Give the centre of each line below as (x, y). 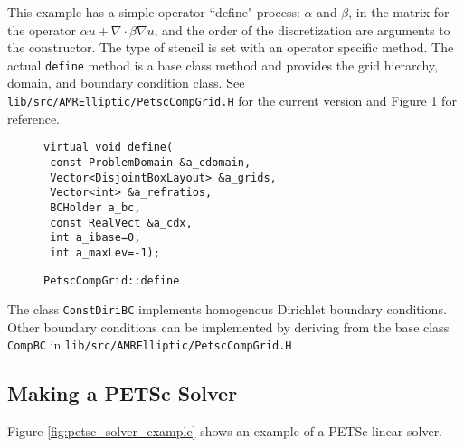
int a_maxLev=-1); (105, 252)
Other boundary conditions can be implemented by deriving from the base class (228, 326)
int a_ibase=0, (95, 238)
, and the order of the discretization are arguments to (302, 29)
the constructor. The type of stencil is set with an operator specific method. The (231, 47)
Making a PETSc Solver (123, 393)
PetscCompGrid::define (112, 280)
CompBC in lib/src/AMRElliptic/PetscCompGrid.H (150, 345)
